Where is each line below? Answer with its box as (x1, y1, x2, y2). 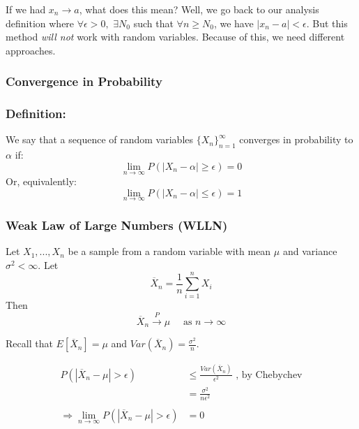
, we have (213, 15, 254, 30)
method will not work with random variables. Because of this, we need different (6, 29, 345, 44)
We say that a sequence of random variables (6, 132, 194, 147)
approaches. (6, 43, 56, 57)
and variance (282, 244, 337, 259)
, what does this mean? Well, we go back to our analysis (79, 2, 319, 16)
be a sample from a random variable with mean (68, 244, 271, 259)
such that (133, 15, 174, 30)
